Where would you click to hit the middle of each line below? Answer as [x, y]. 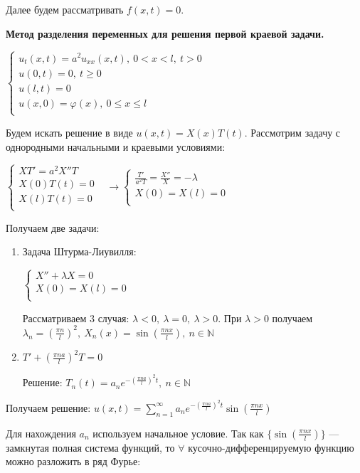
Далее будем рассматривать [65, 9]
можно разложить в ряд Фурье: [73, 461]
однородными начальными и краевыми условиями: [116, 146]
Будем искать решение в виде [69, 132]
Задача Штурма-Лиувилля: [79, 251]
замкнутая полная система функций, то [90, 447]
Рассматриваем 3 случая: [76, 318]
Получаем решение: [48, 407]
